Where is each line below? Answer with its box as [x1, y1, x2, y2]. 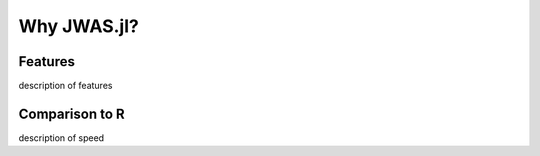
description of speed [18, 131, 105, 144]
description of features [18, 80, 113, 92]
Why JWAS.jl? [18, 15, 139, 37]
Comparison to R [18, 105, 125, 122]
